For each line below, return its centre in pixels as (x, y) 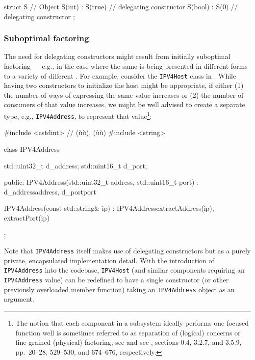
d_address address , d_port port (50, 191)
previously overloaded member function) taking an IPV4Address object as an (119, 289)
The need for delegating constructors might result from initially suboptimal (117, 56)
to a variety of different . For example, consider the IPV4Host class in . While (120, 75)
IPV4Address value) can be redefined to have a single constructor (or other (116, 279)
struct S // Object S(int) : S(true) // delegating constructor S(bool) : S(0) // (121, 6)
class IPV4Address (32, 149)
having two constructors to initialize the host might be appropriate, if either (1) (124, 85)
